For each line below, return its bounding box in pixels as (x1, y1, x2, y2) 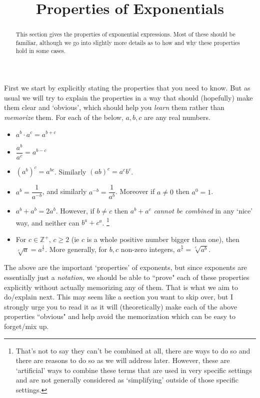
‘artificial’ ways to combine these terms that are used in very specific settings (15, 364, 252, 375)
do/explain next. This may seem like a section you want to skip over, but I (4, 291, 233, 302)
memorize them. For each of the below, (4, 111, 123, 122)
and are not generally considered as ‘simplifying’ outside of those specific (15, 374, 238, 385)
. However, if (55, 205, 94, 216)
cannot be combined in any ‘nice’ (153, 205, 253, 216)
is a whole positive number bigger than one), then (86, 234, 239, 244)
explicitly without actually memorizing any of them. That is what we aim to (4, 281, 238, 292)
